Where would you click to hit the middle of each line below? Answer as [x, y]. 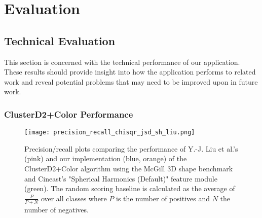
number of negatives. [57, 209]
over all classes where [74, 198]
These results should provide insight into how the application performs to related [130, 72]
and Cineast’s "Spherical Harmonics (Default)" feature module [121, 178]
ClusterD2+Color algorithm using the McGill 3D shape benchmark [129, 169]
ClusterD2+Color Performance [69, 114]
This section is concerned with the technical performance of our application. [122, 62]
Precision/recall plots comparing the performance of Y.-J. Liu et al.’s [131, 148]
